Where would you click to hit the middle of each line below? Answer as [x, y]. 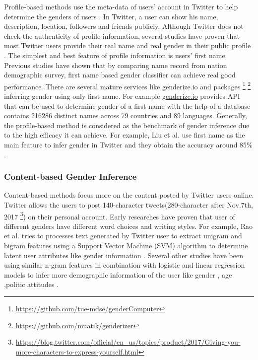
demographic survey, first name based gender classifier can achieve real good [120, 75]
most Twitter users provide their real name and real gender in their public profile [128, 45]
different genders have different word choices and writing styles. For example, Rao [129, 226]
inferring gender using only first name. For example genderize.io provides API [122, 96]
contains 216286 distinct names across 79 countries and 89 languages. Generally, [126, 115]
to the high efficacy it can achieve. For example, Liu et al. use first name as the [125, 135]
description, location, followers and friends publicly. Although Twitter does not [124, 26]
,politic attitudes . [32, 284]
